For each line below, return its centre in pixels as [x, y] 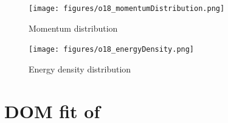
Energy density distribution [80, 69]
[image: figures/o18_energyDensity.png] [112, 50]
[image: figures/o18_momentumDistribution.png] [127, 9]
